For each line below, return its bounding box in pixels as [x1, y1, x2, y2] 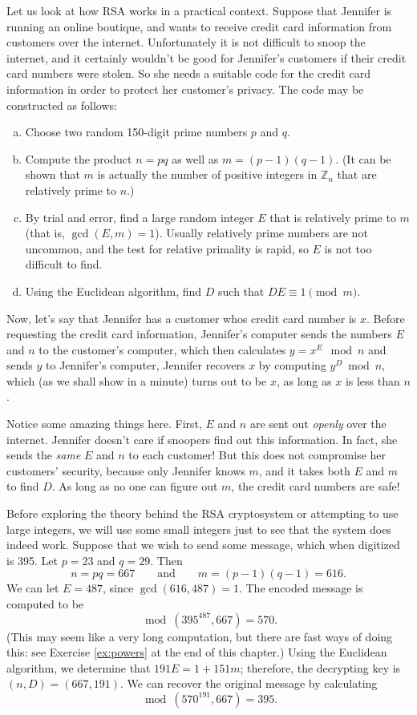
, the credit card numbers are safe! [231, 478, 400, 495]
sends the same [6, 446, 81, 463]
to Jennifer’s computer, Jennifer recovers [46, 357, 245, 374]
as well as [172, 150, 219, 167]
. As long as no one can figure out [51, 478, 218, 495]
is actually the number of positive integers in [97, 166, 318, 183]
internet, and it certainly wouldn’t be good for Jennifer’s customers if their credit [6, 49, 407, 66]
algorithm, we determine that [6, 659, 151, 676]
